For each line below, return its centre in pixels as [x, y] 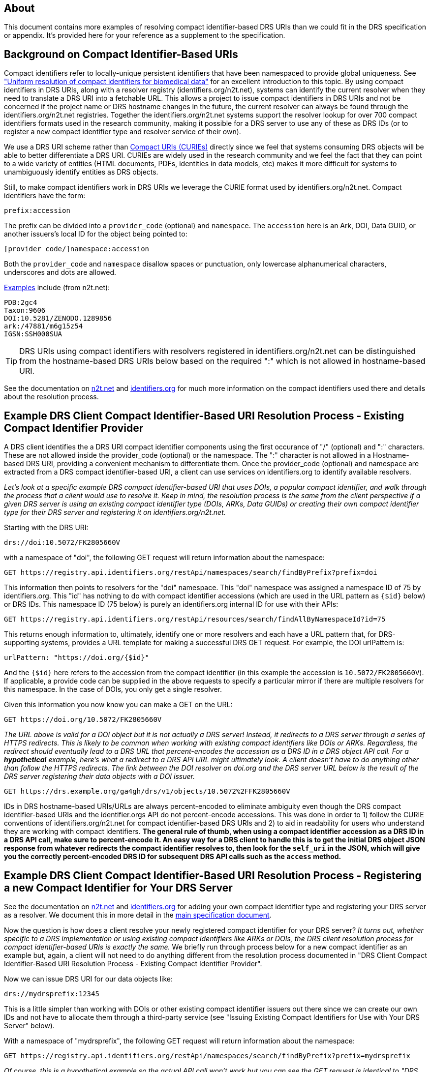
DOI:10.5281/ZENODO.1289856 [58, 318]
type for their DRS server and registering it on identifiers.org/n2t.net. [115, 512]
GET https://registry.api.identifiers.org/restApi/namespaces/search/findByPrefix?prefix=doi [191, 573]
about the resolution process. [51, 397]
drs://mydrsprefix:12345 [52, 994]
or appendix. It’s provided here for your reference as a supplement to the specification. [145, 35]
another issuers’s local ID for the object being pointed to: [96, 234]
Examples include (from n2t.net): [57, 288]
